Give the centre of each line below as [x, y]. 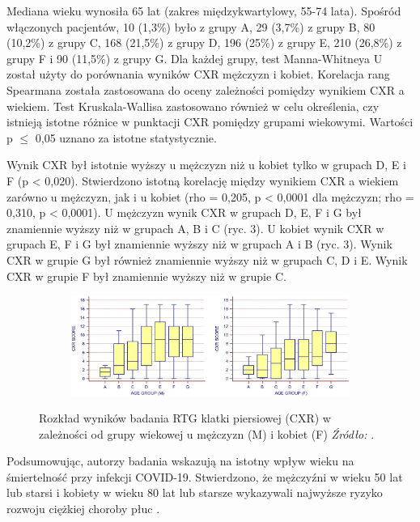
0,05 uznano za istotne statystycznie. [126, 137]
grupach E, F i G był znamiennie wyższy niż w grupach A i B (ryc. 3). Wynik [199, 244]
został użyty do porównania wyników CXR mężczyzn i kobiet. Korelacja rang [198, 74]
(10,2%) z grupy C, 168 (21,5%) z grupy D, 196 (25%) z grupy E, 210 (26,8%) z [204, 42]
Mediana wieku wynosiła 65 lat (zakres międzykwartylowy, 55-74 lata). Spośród [204, 11]
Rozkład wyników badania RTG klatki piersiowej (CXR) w [185, 418]
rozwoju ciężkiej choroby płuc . [83, 509]
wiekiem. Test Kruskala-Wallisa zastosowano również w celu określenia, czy [193, 106]
